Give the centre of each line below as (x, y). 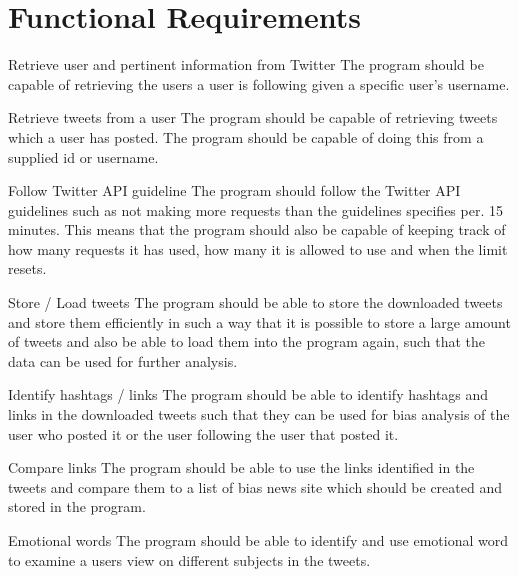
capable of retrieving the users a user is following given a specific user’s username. (259, 83)
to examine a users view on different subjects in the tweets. (189, 559)
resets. (27, 268)
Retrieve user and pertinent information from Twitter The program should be (246, 64)
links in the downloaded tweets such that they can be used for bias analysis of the (259, 414)
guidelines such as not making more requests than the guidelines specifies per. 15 (255, 209)
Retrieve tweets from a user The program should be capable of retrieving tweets (253, 117)
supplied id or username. (83, 156)
